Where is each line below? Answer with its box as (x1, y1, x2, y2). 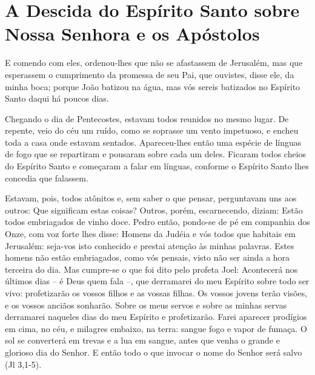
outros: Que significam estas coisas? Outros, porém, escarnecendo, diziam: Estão (5, 203, 303, 216)
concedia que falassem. (5, 171, 88, 184)
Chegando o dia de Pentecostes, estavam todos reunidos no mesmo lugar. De (5, 112, 289, 125)
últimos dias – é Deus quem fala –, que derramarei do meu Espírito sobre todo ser (5, 275, 310, 287)
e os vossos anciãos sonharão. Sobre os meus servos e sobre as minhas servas (5, 298, 287, 311)
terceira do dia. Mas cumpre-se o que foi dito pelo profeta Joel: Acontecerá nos (5, 262, 298, 275)
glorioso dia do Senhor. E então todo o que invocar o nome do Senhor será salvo (5, 345, 302, 358)
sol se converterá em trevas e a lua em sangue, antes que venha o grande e (5, 334, 280, 347)
